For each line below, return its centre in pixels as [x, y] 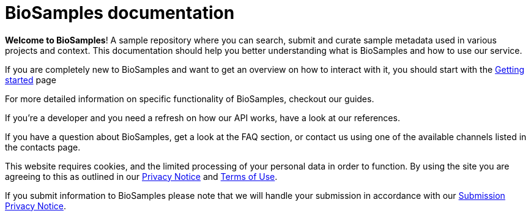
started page [31, 80]
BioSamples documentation [120, 13]
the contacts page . [43, 147]
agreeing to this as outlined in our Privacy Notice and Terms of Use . [141, 176]
